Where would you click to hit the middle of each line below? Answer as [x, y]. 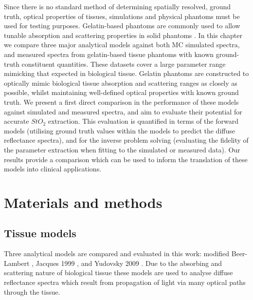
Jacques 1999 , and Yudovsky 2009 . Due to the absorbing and [129, 263]
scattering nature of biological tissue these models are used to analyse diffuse [118, 272]
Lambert [17, 263]
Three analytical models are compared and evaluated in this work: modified [117, 253]
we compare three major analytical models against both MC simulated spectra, [122, 45]
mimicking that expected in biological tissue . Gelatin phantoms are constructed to [126, 73]
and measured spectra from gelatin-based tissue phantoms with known [109, 54]
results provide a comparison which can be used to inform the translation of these [126, 159]
